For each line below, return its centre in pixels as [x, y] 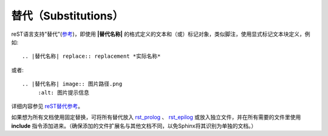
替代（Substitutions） [67, 16]
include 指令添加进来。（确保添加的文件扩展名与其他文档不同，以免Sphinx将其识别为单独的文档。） [134, 126]
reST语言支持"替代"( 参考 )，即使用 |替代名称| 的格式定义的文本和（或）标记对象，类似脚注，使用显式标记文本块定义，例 [161, 34]
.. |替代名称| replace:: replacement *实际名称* [91, 56]
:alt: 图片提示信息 [63, 92]
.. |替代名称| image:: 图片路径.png [72, 84]
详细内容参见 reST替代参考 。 [47, 106]
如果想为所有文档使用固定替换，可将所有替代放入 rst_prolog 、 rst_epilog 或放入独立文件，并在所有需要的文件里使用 [156, 117]
